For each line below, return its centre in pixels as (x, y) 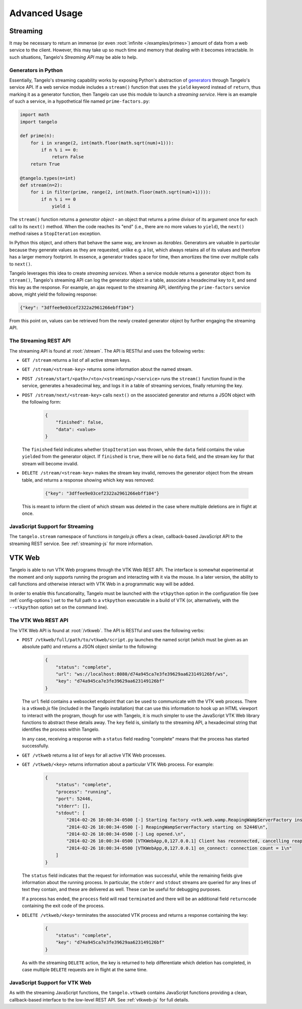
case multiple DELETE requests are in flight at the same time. (85, 970)
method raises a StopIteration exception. (55, 233)
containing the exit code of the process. (63, 906)
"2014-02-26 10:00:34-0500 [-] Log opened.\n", (126, 834)
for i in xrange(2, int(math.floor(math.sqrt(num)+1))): (102, 143)
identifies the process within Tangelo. (61, 729)
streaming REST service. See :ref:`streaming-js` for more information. (81, 544)
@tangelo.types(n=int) (48, 178)
